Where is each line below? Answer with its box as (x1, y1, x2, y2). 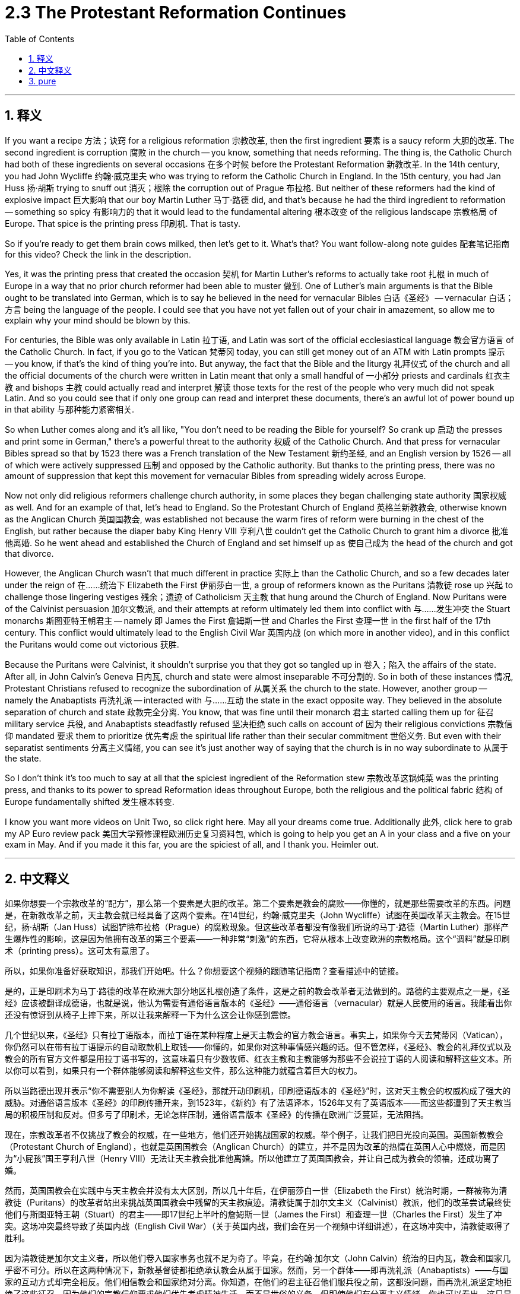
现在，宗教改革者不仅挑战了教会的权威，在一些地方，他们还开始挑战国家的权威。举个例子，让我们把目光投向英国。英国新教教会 (5, 1130, 503, 1140)
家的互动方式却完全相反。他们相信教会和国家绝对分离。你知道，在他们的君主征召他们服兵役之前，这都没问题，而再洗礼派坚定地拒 (5, 1277, 512, 1287)
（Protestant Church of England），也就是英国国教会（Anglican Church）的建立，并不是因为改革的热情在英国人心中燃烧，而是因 (5, 1141, 506, 1152)
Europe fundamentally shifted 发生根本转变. (5, 796, 175, 807)
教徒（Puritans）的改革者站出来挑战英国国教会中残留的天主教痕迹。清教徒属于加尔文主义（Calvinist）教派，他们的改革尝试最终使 (5, 1197, 511, 1208)
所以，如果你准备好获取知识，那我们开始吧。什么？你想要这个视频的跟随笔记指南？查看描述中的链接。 (5, 966, 404, 976)
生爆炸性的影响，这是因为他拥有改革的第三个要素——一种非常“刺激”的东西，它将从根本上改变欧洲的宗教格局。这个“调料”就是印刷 (5, 934, 510, 944)
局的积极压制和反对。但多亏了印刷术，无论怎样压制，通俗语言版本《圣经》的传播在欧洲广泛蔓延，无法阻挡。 (5, 1109, 429, 1120)
